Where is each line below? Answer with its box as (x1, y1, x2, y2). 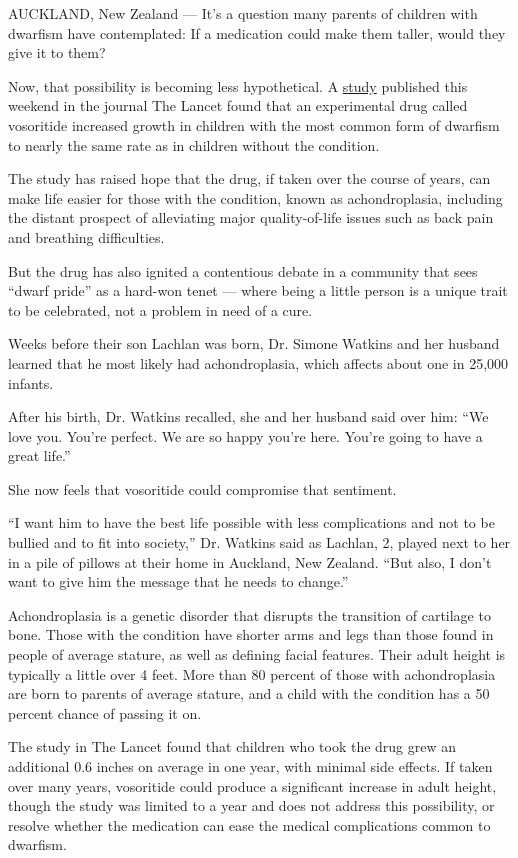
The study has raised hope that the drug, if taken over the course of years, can (8, 168, 491, 189)
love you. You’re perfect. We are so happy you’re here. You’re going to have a (8, 425, 483, 446)
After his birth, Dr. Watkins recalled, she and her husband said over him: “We (8, 406, 489, 427)
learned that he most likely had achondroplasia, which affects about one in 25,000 (8, 352, 509, 373)
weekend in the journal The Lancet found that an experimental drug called (8, 95, 468, 116)
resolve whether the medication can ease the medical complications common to (8, 814, 491, 835)
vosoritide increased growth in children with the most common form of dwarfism (8, 114, 500, 135)
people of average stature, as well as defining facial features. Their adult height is (8, 644, 506, 665)
